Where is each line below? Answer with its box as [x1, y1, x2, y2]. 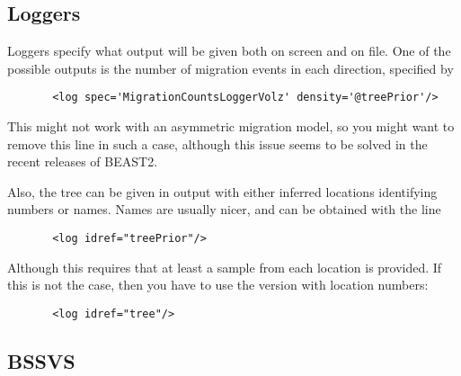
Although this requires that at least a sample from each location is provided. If [7, 257, 442, 276]
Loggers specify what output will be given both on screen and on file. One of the [7, 41, 451, 60]
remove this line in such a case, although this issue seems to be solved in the [7, 134, 428, 153]
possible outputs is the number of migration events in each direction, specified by [7, 58, 454, 77]
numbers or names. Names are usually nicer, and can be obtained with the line [7, 200, 441, 219]
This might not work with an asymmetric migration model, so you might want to [7, 117, 455, 136]
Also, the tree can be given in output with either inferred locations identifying [7, 182, 438, 201]
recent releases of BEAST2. [7, 152, 158, 171]
